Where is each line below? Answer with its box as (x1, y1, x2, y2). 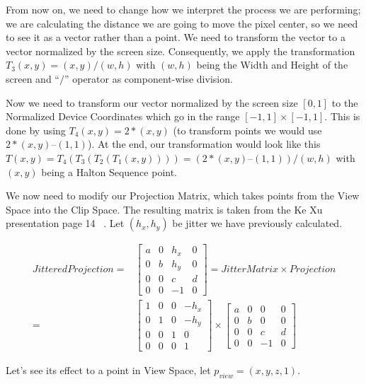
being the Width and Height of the (196, 57, 348, 72)
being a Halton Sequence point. (41, 164, 177, 179)
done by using (6, 122, 66, 137)
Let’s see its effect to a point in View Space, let (6, 363, 211, 378)
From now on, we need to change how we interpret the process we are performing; (6, 2, 361, 16)
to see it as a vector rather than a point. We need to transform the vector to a (6, 30, 345, 45)
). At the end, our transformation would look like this (87, 136, 321, 151)
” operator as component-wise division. (64, 71, 233, 86)
